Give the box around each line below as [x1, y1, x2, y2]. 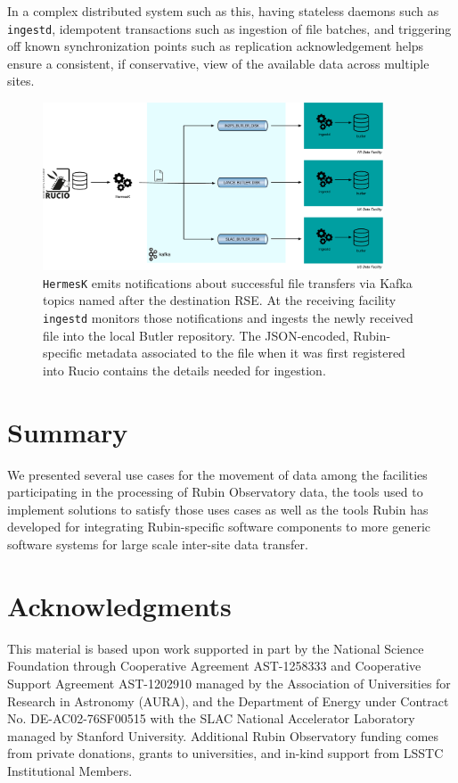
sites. [7, 71, 35, 90]
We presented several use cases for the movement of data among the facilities [7, 465, 428, 483]
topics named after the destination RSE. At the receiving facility [43, 291, 397, 309]
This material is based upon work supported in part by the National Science [7, 639, 424, 657]
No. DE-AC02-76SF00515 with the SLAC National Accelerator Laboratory [7, 709, 415, 728]
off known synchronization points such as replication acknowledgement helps [7, 37, 424, 55]
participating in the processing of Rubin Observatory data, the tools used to [7, 482, 423, 501]
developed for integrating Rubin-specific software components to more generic [7, 517, 431, 536]
